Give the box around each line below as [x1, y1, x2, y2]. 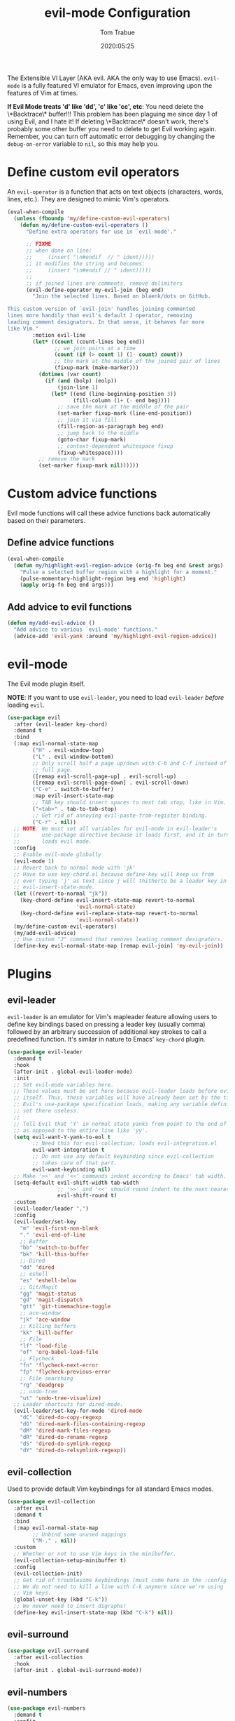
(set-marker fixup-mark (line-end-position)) [57, 410, 192, 417]
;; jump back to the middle [57, 430, 139, 437]
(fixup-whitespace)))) [57, 449, 124, 456]
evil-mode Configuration [44, 5, 191, 21]
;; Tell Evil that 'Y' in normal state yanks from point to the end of [13, 1120, 227, 1127]
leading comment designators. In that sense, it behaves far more [7, 319, 205, 326]
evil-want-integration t [32, 1146, 105, 1154]
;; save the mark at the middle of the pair [57, 404, 190, 411]
